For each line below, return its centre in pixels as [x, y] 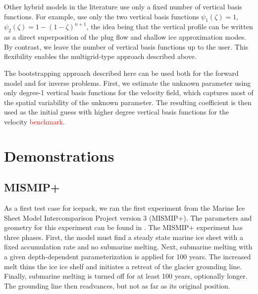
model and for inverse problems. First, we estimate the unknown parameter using [128, 83]
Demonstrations [59, 155]
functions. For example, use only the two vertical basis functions [102, 16]
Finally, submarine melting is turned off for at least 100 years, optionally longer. [126, 276]
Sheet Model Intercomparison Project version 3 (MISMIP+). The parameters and [128, 217]
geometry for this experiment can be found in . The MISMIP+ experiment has [123, 227]
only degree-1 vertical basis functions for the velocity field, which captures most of [129, 92]
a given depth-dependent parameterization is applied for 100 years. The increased [128, 257]
